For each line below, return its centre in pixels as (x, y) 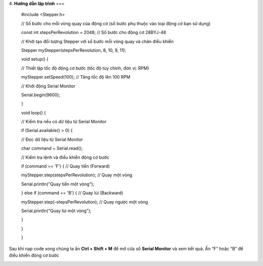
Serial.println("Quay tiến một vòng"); (58, 184)
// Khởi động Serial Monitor (48, 86)
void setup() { (35, 59)
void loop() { (34, 113)
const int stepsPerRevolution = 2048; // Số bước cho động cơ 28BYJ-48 (94, 33)
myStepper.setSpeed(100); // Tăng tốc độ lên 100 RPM (76, 77)
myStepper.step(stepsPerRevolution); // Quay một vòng (77, 175)
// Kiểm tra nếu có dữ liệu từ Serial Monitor (64, 122)
